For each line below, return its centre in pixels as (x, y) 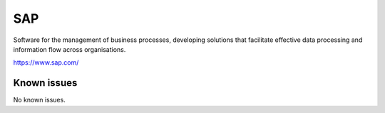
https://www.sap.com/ (46, 63)
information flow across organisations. (70, 49)
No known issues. (39, 100)
